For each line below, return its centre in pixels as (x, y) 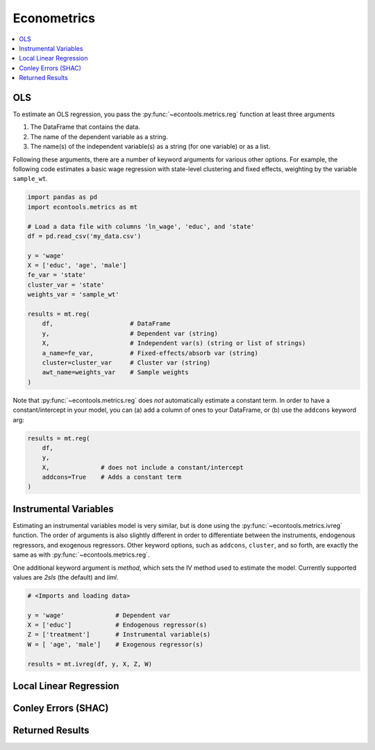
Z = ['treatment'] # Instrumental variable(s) (119, 635)
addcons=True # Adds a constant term (112, 477)
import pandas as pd (62, 197)
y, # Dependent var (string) (130, 333)
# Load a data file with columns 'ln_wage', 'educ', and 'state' (141, 226)
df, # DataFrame (106, 324)
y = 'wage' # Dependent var (99, 615)
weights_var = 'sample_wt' (73, 295)
